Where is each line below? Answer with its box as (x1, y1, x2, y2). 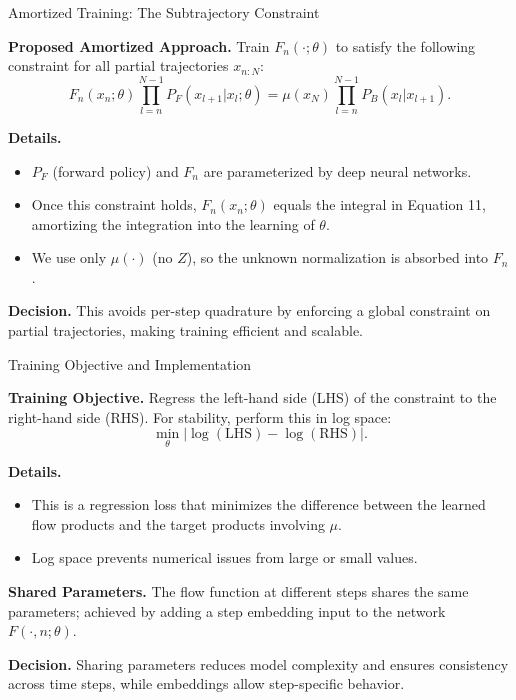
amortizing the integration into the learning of (31, 213, 315, 234)
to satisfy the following (335, 35, 476, 56)
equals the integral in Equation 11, (273, 194, 486, 215)
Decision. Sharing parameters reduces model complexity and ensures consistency (8, 653, 509, 674)
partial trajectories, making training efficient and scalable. (8, 320, 363, 341)
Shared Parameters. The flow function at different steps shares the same (8, 581, 469, 602)
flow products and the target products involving (31, 513, 325, 534)
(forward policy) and (52, 160, 179, 181)
